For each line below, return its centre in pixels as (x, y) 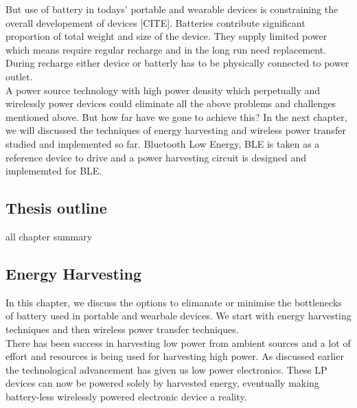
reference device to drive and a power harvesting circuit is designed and (156, 157)
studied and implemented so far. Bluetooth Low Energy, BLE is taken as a (163, 143)
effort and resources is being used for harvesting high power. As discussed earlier (175, 356)
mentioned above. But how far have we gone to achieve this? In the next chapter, (176, 116)
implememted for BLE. (54, 171)
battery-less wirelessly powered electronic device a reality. (126, 396)
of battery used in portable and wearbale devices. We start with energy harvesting (178, 316)
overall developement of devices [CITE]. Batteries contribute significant (156, 22)
